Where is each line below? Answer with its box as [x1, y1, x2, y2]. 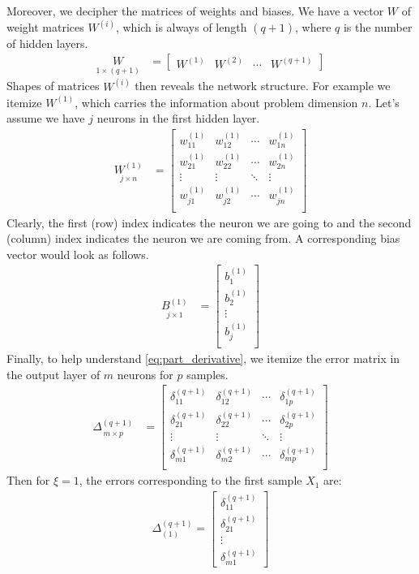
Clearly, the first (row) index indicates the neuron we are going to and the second [6, 214, 412, 231]
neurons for [117, 365, 173, 382]
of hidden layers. [6, 34, 88, 51]
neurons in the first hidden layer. [96, 110, 260, 127]
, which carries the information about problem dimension [75, 93, 358, 110]
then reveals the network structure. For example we [135, 77, 391, 94]
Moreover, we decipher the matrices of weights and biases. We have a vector [6, 2, 384, 19]
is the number [343, 19, 413, 36]
